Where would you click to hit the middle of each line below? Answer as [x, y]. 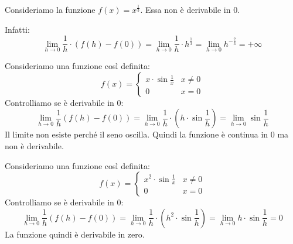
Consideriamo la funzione [50, 9]
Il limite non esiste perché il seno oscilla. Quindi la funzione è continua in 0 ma [147, 134]
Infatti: [17, 29]
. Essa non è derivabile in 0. [190, 9]
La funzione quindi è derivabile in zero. [75, 234]
